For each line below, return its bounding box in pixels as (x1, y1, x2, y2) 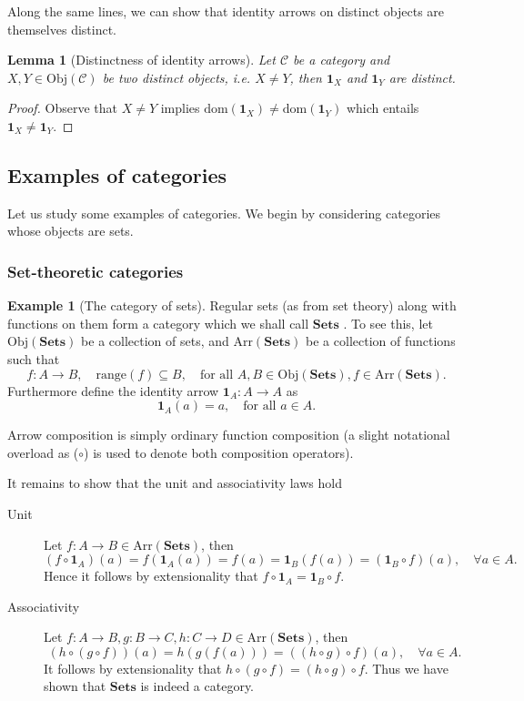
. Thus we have (364, 658, 448, 677)
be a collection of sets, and (81, 331, 229, 350)
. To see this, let (343, 313, 433, 332)
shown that (44, 676, 106, 696)
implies (160, 98, 200, 117)
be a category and (293, 50, 390, 69)
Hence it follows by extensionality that (44, 566, 258, 585)
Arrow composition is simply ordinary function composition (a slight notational (7, 425, 450, 444)
